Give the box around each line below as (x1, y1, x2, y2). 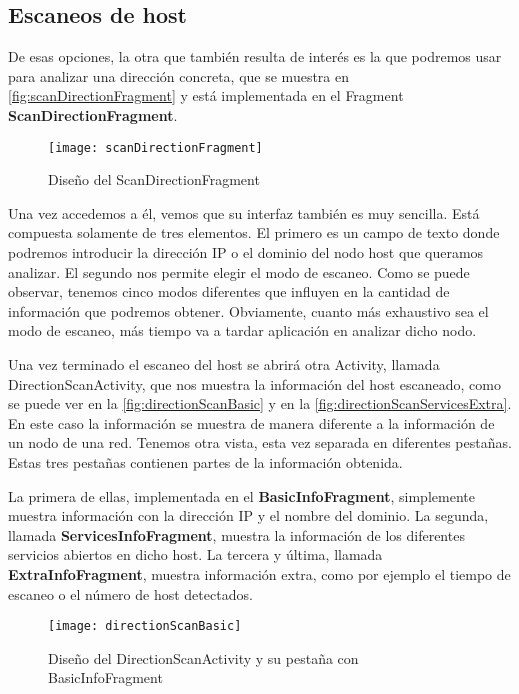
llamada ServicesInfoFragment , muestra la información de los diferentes (8, 524, 465, 545)
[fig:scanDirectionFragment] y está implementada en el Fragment (8, 85, 404, 106)
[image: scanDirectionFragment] (48, 140, 263, 155)
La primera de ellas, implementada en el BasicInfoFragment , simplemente (8, 485, 475, 506)
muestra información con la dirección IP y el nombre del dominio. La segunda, (8, 505, 489, 526)
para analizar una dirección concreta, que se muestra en (8, 65, 349, 86)
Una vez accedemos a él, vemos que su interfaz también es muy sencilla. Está (8, 202, 480, 223)
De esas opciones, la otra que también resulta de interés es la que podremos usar (8, 46, 502, 67)
